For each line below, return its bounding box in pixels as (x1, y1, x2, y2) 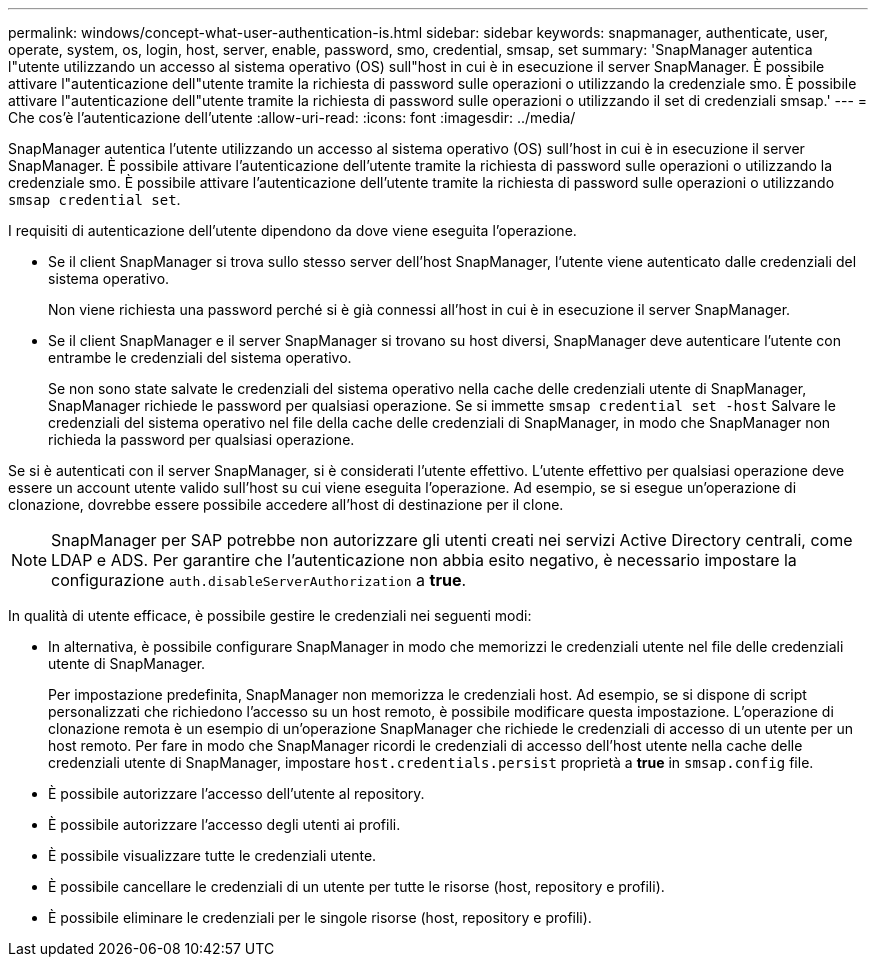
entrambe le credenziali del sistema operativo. (48, 349, 352, 366)
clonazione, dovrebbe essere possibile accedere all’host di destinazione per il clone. (8, 496, 564, 513)
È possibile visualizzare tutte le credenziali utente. (48, 847, 377, 864)
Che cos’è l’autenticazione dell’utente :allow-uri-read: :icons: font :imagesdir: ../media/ (8, 109, 576, 126)
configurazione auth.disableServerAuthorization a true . (51, 570, 467, 590)
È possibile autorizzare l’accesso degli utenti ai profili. (48, 816, 401, 833)
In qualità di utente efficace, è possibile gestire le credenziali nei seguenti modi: (8, 607, 532, 624)
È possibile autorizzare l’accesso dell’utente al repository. (48, 785, 425, 802)
